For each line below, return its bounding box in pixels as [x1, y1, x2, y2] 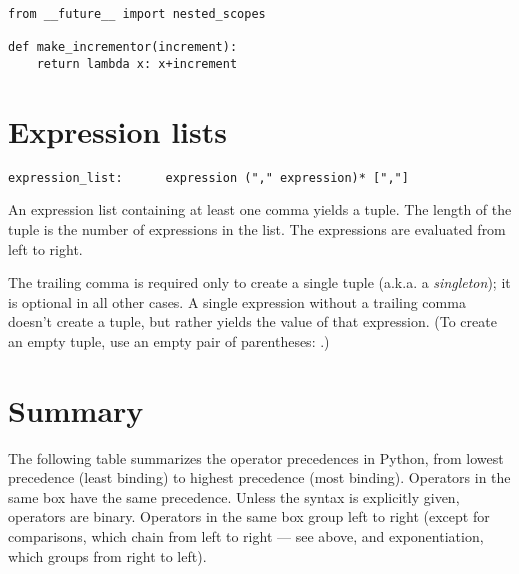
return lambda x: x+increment [36, 56, 238, 71]
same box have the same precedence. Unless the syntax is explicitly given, [8, 486, 460, 507]
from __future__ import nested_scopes [8, 7, 266, 21]
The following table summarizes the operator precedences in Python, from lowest [8, 447, 504, 468]
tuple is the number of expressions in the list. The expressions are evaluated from [8, 219, 506, 239]
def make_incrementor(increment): [8, 40, 238, 55]
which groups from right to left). [8, 545, 207, 566]
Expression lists [8, 110, 227, 151]
